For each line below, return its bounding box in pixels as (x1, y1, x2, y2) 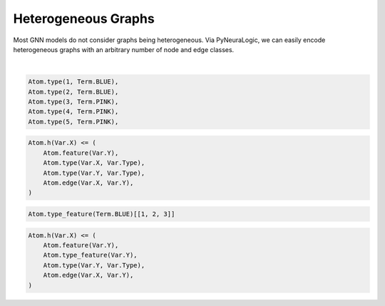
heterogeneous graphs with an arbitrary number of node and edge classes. (13, 45, 235, 53)
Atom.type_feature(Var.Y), (43, 251, 138, 260)
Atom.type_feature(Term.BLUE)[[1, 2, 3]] (28, 210, 175, 218)
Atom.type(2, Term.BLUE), (28, 88, 119, 96)
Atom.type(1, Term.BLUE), (28, 78, 119, 86)
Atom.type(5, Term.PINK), (28, 118, 119, 126)
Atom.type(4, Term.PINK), (28, 108, 119, 116)
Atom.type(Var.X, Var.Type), (43, 159, 145, 167)
